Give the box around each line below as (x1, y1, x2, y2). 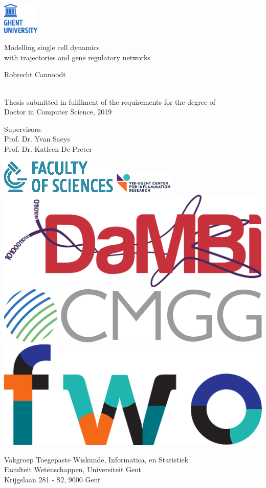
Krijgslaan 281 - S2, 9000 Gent (4, 474, 101, 484)
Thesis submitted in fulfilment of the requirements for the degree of (4, 96, 216, 107)
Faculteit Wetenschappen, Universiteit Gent (4, 464, 142, 475)
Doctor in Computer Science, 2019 (4, 106, 112, 117)
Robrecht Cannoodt (4, 69, 66, 80)
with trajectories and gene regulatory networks (4, 52, 150, 62)
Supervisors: (4, 123, 42, 134)
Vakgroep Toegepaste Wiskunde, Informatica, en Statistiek (4, 454, 189, 464)
